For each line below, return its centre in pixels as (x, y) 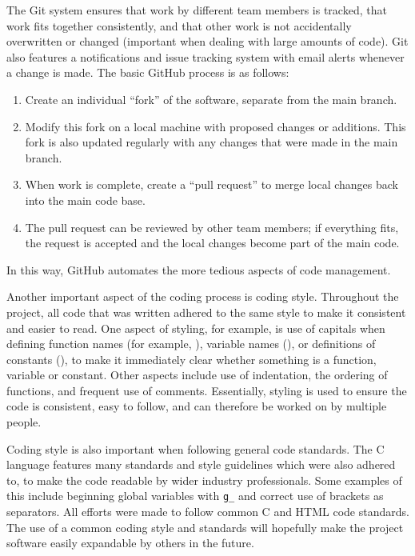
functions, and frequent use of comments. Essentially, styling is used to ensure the (207, 390)
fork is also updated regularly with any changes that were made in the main (211, 142)
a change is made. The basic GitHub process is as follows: (148, 72)
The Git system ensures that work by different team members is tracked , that (197, 10)
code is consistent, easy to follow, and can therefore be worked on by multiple (197, 406)
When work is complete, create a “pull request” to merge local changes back (211, 184)
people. (24, 422)
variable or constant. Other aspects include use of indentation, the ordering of (197, 375)
